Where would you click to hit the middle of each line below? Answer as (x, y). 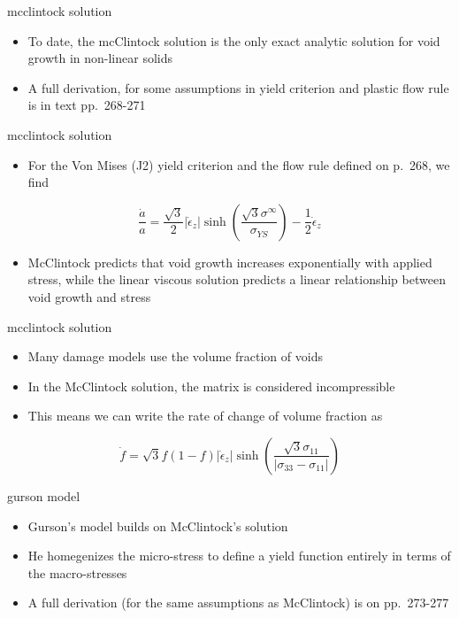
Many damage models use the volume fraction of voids (175, 356)
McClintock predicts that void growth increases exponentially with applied (230, 262)
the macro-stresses (77, 572)
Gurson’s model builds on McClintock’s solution (158, 525)
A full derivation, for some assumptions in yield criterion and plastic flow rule (238, 87)
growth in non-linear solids (100, 58)
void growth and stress (89, 296)
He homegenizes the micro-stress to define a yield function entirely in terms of (239, 556)
